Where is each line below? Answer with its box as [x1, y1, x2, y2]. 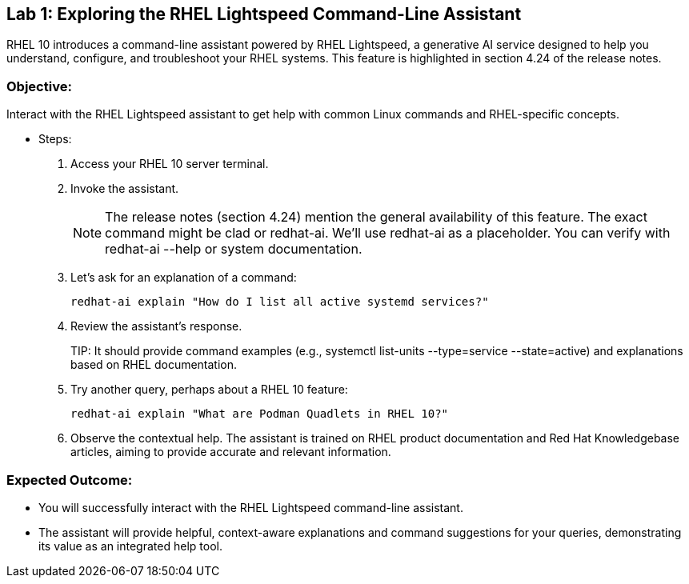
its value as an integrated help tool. [38, 538, 222, 553]
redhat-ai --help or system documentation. [105, 241, 363, 258]
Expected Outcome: [6, 471, 133, 488]
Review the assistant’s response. [70, 319, 242, 334]
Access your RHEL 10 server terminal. [70, 157, 269, 171]
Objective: [6, 78, 72, 94]
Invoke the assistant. [70, 182, 179, 196]
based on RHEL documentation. [70, 358, 238, 372]
